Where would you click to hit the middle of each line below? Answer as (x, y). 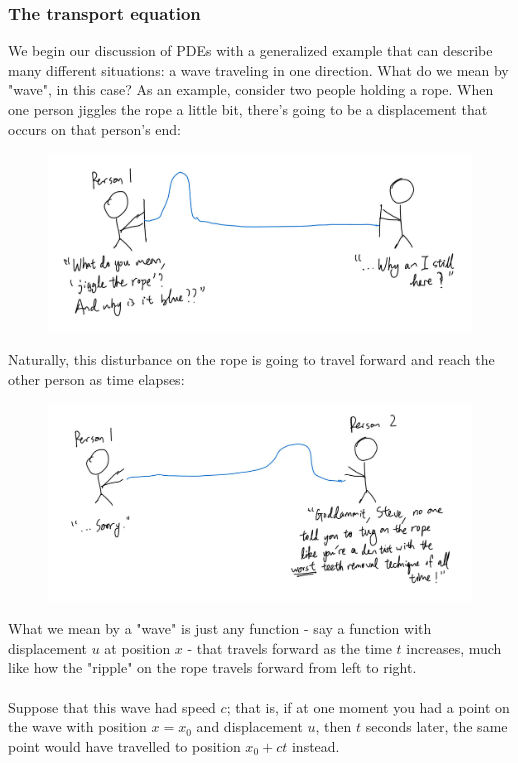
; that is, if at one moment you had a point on (368, 706)
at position (137, 647)
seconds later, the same (436, 726)
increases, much (454, 647)
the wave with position (77, 726)
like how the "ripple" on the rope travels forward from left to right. (212, 667)
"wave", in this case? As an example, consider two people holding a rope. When (251, 89)
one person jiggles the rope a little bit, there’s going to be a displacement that (248, 109)
